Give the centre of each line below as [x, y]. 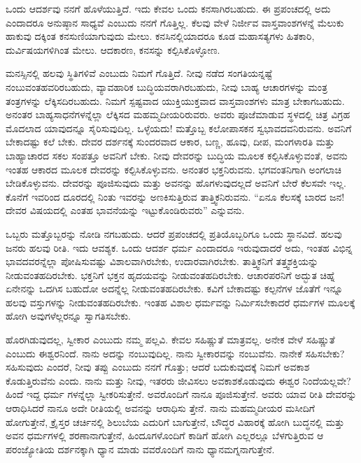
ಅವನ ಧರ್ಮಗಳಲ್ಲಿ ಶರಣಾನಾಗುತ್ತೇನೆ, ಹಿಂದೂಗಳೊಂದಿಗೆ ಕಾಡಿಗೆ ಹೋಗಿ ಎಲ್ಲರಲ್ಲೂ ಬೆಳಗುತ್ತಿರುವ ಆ [165, 435]
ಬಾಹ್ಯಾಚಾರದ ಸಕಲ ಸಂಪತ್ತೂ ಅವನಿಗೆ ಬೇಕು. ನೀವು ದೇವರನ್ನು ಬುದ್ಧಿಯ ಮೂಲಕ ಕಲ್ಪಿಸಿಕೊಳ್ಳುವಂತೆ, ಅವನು [177, 155]
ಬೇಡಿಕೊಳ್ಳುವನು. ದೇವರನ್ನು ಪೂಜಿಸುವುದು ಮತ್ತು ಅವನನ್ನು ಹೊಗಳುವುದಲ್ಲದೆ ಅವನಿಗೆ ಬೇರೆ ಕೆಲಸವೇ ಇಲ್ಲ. [176, 183]
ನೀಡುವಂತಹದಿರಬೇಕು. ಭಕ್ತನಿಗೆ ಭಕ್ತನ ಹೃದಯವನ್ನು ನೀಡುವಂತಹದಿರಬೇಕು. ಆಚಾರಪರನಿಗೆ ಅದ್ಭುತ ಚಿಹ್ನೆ [170, 275]
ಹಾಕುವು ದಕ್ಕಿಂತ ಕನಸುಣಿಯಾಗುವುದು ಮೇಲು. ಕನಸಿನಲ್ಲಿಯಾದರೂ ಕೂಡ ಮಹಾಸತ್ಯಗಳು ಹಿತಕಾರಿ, [160, 36]
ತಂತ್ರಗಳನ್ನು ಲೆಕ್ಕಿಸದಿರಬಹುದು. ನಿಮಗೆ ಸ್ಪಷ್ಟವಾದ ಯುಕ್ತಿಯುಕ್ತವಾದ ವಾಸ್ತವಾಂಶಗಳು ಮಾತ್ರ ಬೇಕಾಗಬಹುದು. [175, 100]
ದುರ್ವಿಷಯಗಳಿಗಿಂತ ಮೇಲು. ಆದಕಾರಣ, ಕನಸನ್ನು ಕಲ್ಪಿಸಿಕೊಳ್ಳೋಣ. [113, 49]
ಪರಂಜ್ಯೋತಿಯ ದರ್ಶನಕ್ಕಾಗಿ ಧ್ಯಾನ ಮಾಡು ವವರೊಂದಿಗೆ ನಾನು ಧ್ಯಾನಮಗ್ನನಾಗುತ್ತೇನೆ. [140, 449]
